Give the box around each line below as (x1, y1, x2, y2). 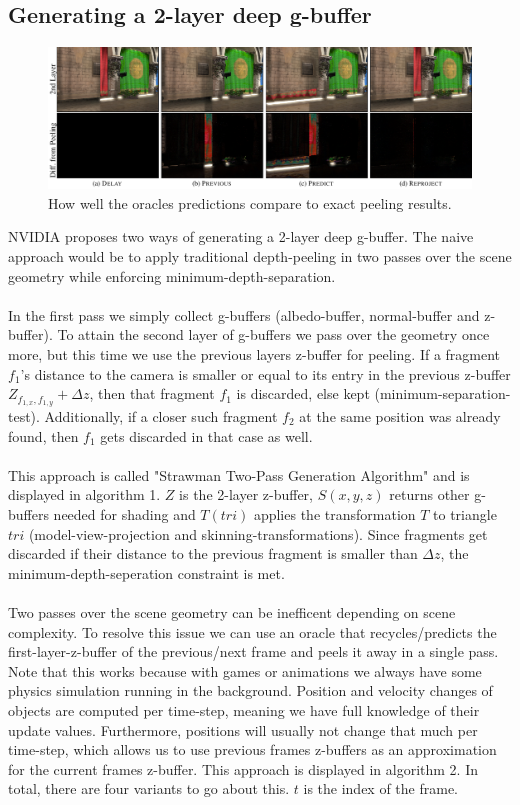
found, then (8, 425, 79, 446)
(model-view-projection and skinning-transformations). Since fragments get (28, 523, 488, 544)
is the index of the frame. (303, 778, 459, 799)
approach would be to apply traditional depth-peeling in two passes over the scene (8, 246, 512, 266)
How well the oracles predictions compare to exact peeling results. (48, 192, 452, 213)
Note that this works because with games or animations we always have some (8, 660, 482, 681)
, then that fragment (89, 383, 215, 404)
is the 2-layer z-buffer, (179, 484, 313, 505)
